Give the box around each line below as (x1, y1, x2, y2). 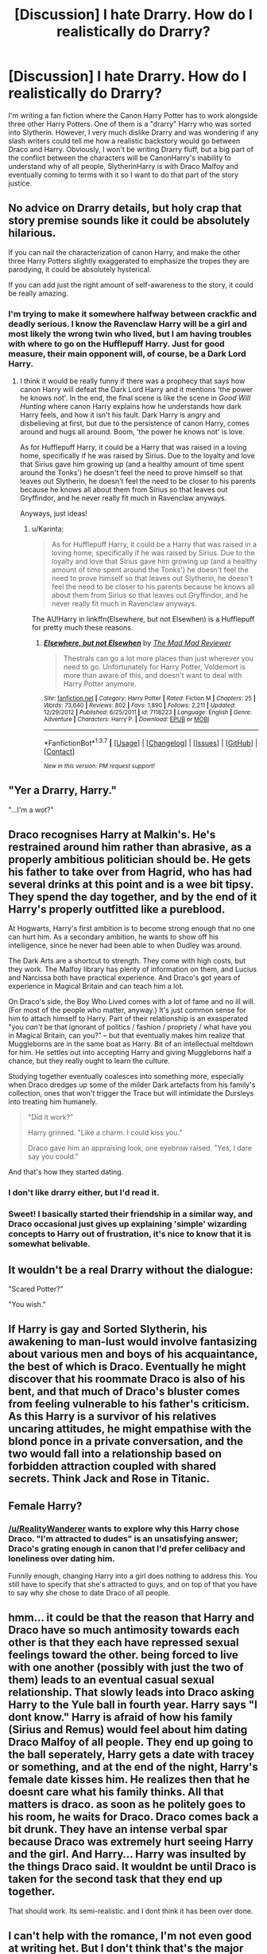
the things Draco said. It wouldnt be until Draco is (8, 1860, 257, 1874)
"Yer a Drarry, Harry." (8, 783, 118, 798)
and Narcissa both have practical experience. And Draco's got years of (8, 973, 241, 983)
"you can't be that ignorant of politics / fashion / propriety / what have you (8, 1022, 252, 1032)
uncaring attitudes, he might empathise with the (8, 1422, 252, 1436)
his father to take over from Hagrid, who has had (8, 865, 253, 878)
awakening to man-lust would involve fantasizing (8, 1335, 257, 1348)
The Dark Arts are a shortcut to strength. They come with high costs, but (8, 956, 246, 966)
